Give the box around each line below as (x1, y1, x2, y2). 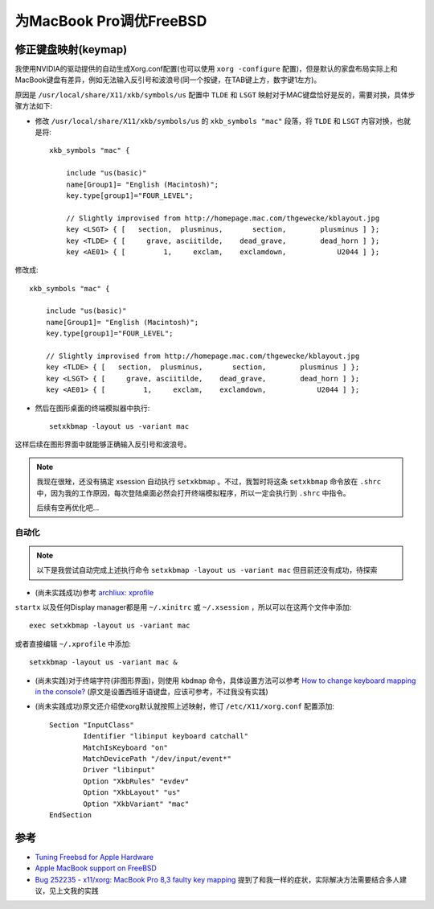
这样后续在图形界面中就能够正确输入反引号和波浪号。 (14, 439, 191, 450)
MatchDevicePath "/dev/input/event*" (83, 754, 232, 763)
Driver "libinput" (83, 765, 156, 775)
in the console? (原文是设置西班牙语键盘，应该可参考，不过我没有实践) (35, 687, 268, 697)
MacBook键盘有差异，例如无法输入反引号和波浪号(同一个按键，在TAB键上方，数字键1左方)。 (14, 75, 321, 84)
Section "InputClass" (49, 720, 134, 730)
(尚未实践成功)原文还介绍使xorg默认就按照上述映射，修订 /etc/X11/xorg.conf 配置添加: (35, 701, 335, 711)
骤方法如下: (14, 101, 53, 111)
